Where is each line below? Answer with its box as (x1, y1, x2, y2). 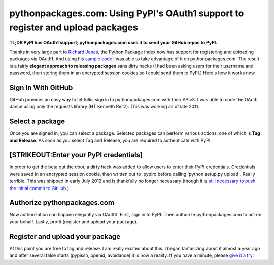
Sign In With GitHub (9, 83, 73, 92)
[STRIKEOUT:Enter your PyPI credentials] (9, 150, 143, 159)
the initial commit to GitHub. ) (9, 185, 70, 191)
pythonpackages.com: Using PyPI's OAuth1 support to (9, 8, 244, 19)
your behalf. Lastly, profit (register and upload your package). (9, 218, 138, 225)
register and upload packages (9, 22, 138, 33)
